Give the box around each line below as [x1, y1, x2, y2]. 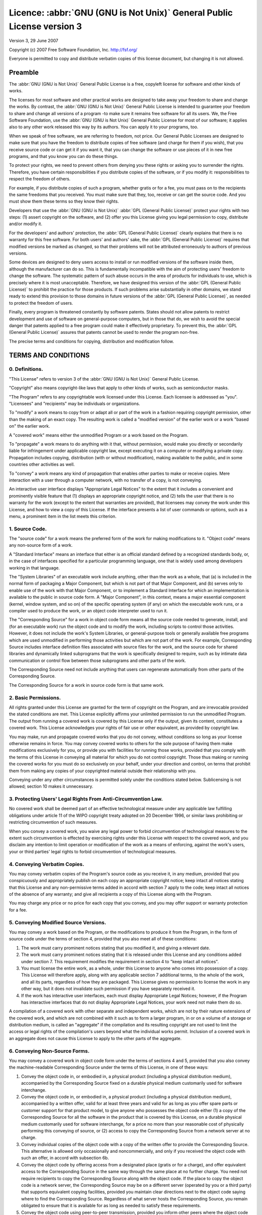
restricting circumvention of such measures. [9, 819, 98, 825]
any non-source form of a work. [9, 542, 73, 548]
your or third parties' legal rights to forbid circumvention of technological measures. [9, 849, 177, 854]
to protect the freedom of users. [9, 300, 73, 306]
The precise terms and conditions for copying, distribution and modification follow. [9, 338, 174, 344]
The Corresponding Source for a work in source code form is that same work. [9, 682, 164, 688]
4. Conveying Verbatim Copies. [9, 861, 84, 868]
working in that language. [9, 565, 60, 571]
